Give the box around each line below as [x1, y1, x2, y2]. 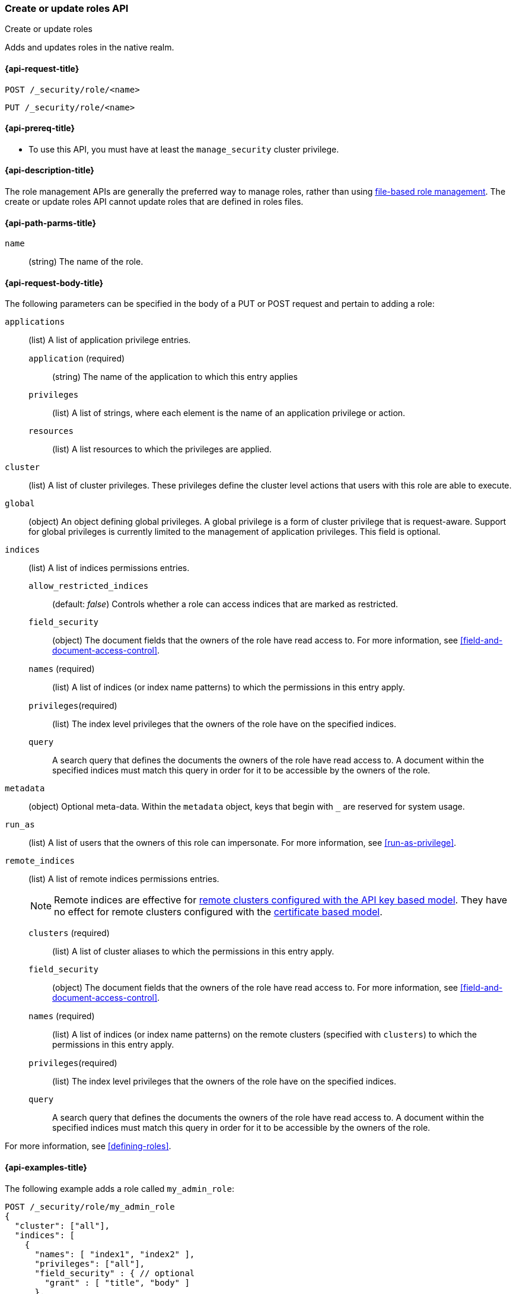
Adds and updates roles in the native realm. [5, 42, 174, 53]
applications [5, 317, 65, 327]
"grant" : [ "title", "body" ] [44, 1277, 190, 1287]
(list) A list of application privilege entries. [28, 335, 191, 345]
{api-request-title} [5, 63, 79, 74]
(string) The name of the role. [28, 256, 144, 267]
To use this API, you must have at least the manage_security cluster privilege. [28, 144, 339, 154]
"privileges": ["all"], [34, 1258, 145, 1268]
